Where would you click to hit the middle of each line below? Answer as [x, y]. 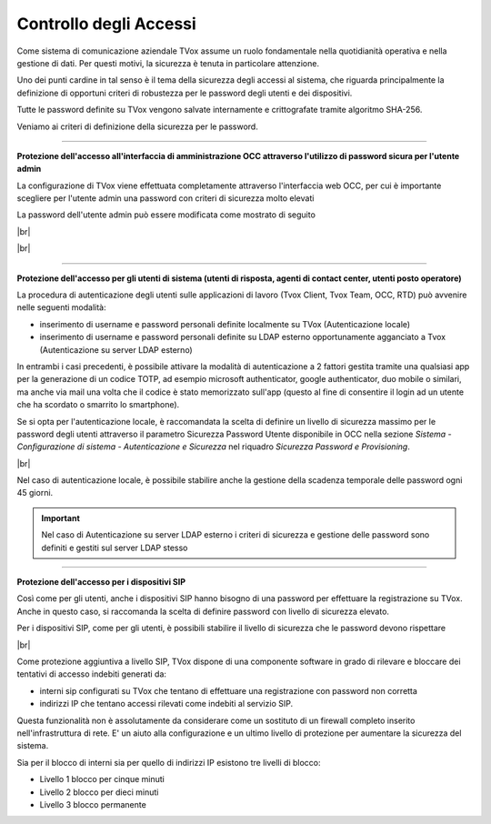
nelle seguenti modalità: [61, 307]
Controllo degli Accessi [107, 24]
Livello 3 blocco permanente [93, 804]
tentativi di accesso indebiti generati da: [92, 674]
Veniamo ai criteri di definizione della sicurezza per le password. [137, 126]
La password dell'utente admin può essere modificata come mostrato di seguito [166, 215]
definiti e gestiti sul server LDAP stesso [115, 548]
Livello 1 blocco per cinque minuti [102, 779]
